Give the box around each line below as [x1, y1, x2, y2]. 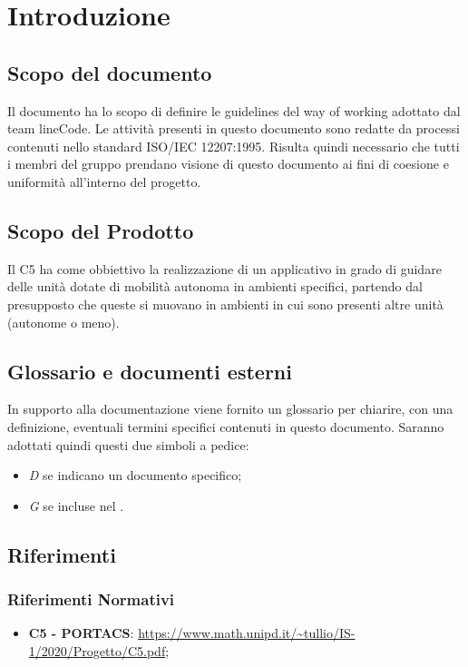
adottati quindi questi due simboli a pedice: [7, 435, 249, 454]
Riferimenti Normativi [7, 588, 175, 610]
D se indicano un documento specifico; [28, 466, 242, 485]
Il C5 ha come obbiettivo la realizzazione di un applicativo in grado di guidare [7, 259, 442, 278]
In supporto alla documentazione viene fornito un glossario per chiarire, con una [7, 399, 453, 418]
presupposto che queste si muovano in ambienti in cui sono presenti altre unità [7, 294, 444, 313]
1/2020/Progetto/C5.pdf [28, 641, 166, 660]
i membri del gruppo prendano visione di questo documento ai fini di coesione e [7, 154, 449, 173]
